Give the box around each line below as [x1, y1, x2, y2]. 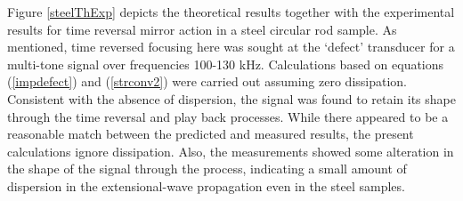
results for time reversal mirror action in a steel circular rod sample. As [7, 20, 397, 38]
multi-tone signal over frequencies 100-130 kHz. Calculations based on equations [7, 54, 444, 73]
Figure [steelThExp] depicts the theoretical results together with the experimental [7, 3, 455, 20]
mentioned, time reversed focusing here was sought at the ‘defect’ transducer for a [7, 37, 455, 56]
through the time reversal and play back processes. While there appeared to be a [7, 107, 449, 125]
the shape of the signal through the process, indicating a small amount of [7, 159, 407, 178]
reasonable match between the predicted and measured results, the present [7, 125, 414, 143]
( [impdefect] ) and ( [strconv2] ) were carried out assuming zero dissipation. [7, 72, 408, 91]
